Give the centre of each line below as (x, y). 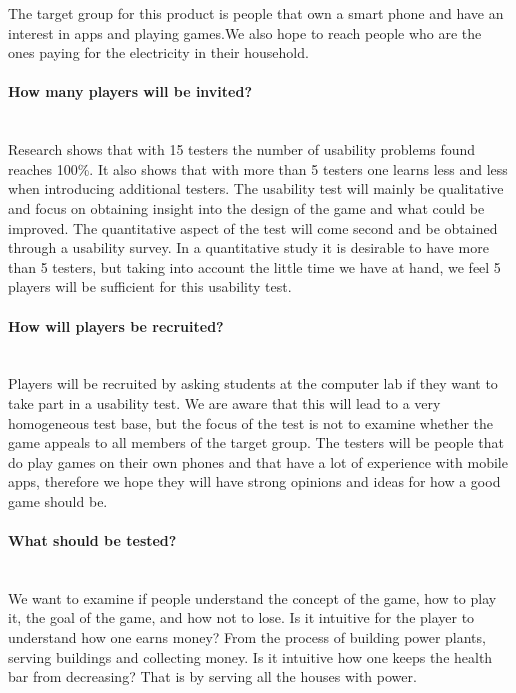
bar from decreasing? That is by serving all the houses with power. (212, 676)
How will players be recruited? (116, 325)
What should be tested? (92, 540)
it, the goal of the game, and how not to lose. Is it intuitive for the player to (241, 617)
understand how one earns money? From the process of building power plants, (247, 637)
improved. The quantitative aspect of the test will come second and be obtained (253, 227)
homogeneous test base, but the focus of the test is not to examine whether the (251, 422)
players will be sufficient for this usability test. (150, 286)
